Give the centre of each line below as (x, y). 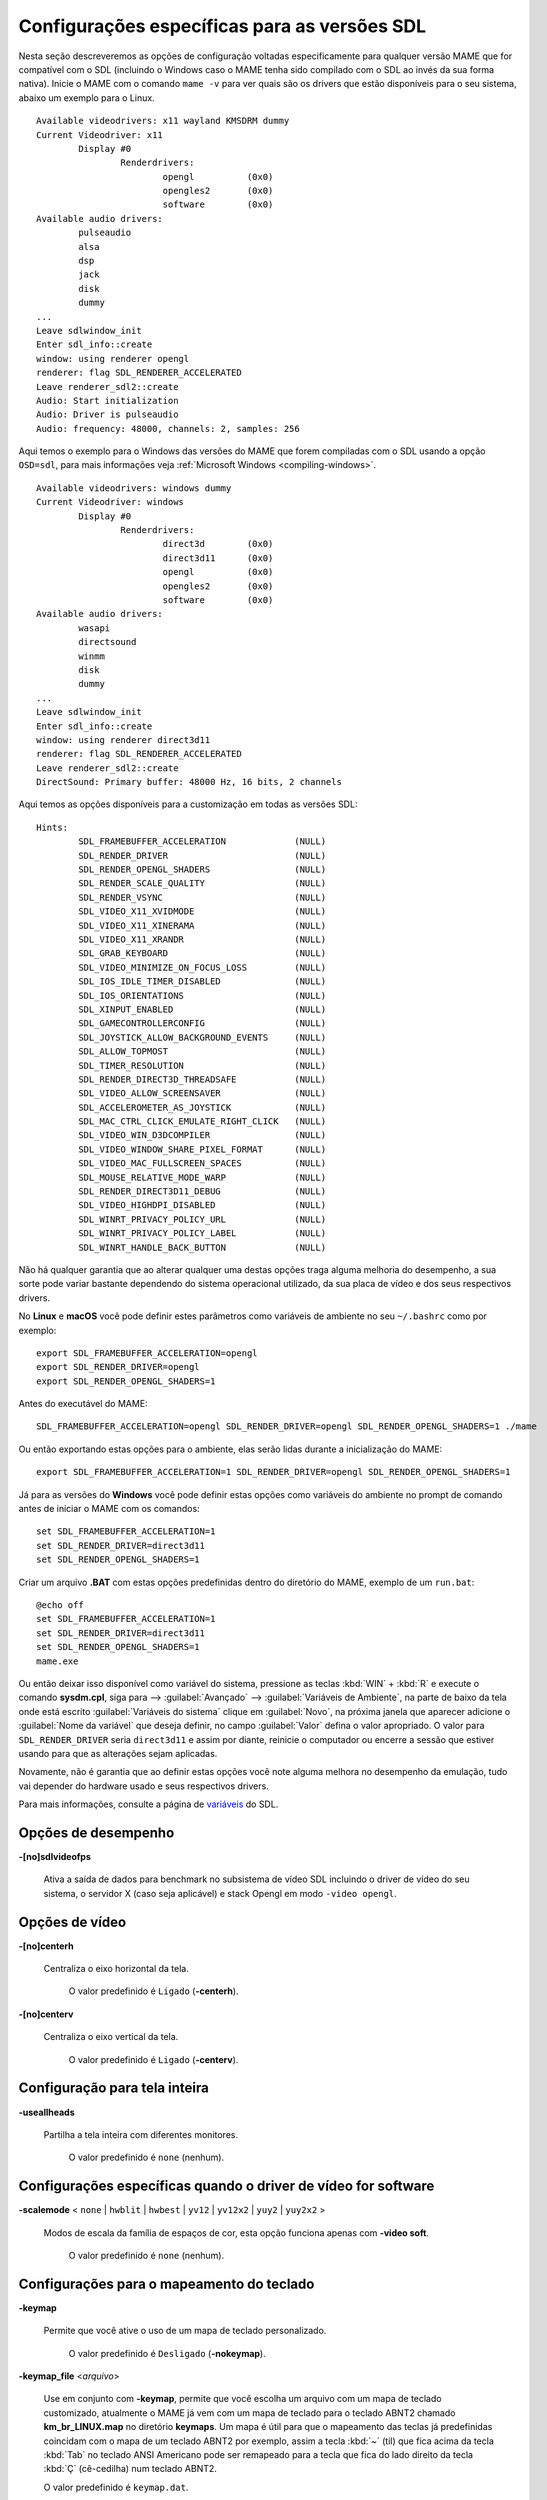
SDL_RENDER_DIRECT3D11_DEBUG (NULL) (202, 1191)
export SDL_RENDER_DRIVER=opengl (118, 1367)
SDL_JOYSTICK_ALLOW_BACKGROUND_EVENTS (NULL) (202, 1037)
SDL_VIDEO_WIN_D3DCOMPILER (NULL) (202, 1135)
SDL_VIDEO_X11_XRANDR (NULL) (202, 939)
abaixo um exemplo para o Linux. (86, 97)
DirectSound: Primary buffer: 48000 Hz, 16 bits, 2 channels (189, 782)
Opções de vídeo (72, 1921)
